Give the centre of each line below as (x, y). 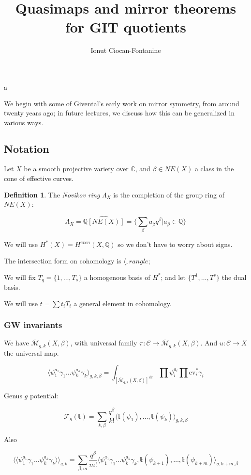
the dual (234, 277)
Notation (27, 148)
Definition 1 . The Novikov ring (52, 194)
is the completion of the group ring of (169, 194)
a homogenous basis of (117, 277)
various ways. (24, 122)
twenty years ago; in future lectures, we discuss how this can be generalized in (119, 113)
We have (16, 343)
